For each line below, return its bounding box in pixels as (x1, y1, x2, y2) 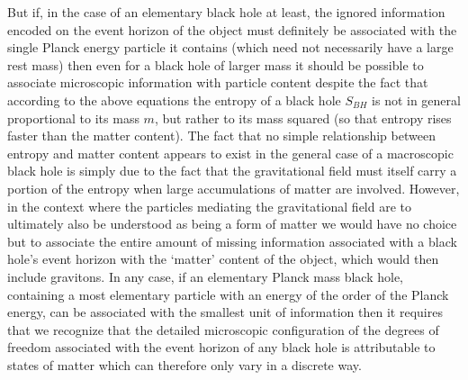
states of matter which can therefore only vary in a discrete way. (7, 355, 362, 374)
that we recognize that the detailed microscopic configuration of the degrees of (7, 320, 439, 339)
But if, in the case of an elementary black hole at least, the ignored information (7, 3, 445, 21)
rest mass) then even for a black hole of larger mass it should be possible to (7, 55, 424, 74)
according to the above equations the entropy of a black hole (7, 90, 341, 109)
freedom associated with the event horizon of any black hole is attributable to (7, 338, 436, 357)
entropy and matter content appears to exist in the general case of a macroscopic (7, 143, 454, 162)
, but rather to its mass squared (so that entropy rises (154, 108, 452, 127)
